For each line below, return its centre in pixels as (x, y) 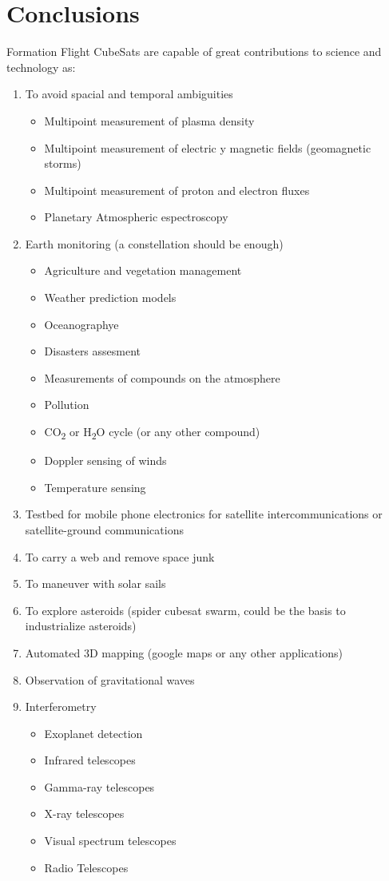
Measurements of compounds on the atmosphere (162, 377)
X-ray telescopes (84, 814)
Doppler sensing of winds (105, 460)
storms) (63, 163)
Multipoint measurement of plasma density (149, 120)
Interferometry (61, 706)
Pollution (67, 405)
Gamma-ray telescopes (99, 786)
